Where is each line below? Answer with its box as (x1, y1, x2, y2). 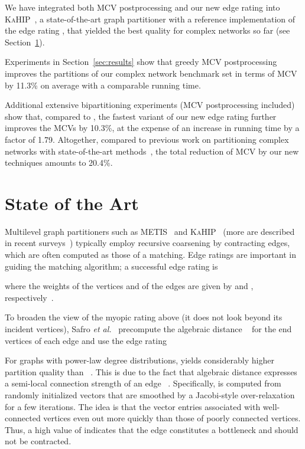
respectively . (5, 291, 54, 303)
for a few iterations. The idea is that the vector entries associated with (5, 400, 261, 412)
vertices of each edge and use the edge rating (5, 334, 167, 346)
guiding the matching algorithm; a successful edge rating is (5, 260, 218, 272)
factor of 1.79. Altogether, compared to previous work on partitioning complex (5, 133, 289, 145)
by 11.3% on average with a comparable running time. (5, 78, 201, 91)
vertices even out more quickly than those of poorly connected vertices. (43, 412, 301, 424)
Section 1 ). (5, 35, 45, 48)
